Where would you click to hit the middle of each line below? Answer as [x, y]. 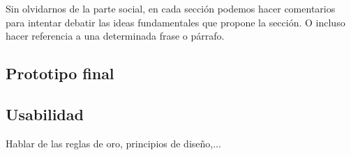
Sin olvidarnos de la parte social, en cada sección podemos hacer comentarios [171, 8]
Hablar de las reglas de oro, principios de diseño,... [113, 143]
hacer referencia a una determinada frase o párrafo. [115, 36]
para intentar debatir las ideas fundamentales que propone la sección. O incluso [175, 22]
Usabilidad [45, 114]
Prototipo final [60, 73]
